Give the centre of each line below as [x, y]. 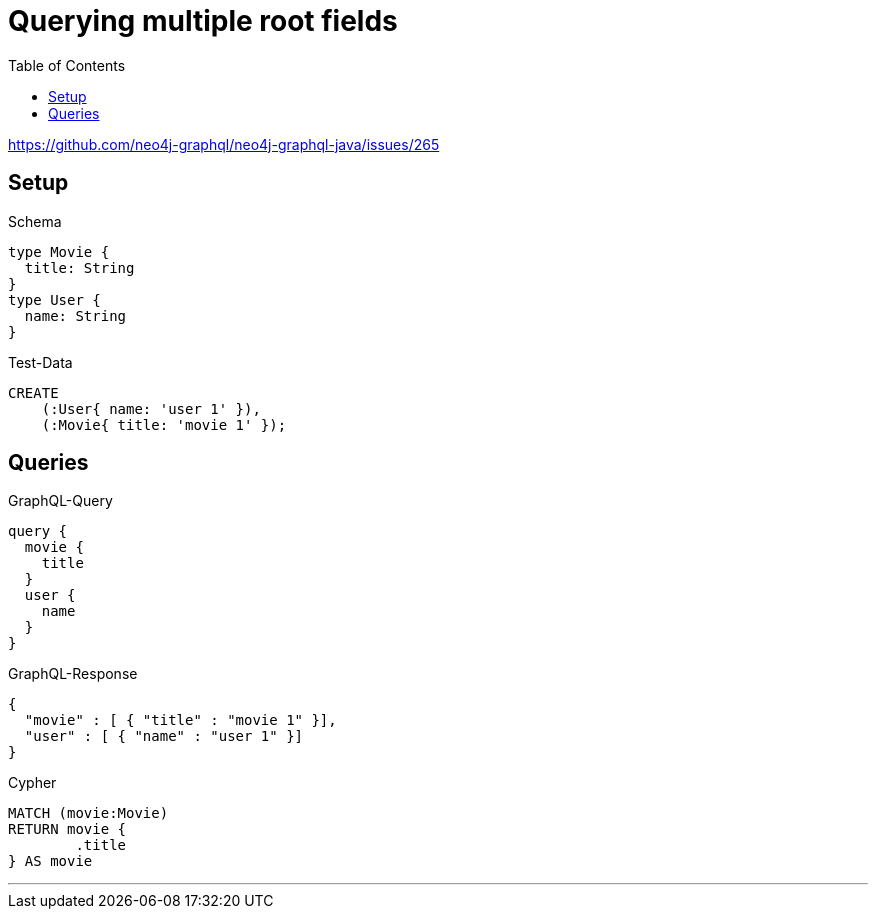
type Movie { [59, 251]
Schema [35, 221]
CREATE [33, 392]
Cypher [32, 783]
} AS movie [50, 861]
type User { [54, 299]
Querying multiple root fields [203, 21]
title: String [79, 267]
